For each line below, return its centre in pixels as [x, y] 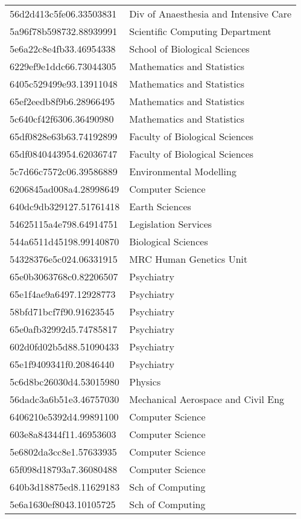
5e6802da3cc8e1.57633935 [63, 452]
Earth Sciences [160, 206]
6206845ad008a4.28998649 [65, 189]
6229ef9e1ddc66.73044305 [63, 66]
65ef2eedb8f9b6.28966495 [62, 101]
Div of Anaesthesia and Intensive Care [211, 14]
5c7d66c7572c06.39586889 [64, 171]
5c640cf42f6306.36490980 [62, 119]
